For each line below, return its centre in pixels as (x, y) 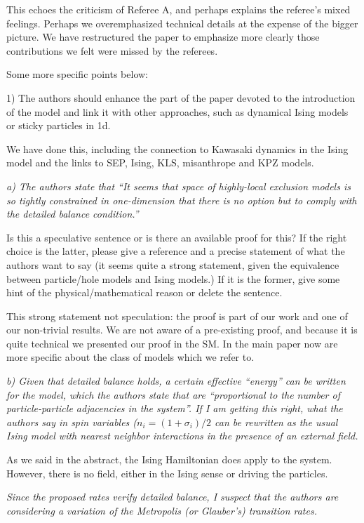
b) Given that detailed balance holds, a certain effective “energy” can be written (176, 381)
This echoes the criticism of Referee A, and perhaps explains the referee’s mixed (178, 9)
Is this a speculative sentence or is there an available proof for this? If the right (177, 237)
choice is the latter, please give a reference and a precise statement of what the (176, 251)
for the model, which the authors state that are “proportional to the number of (173, 394)
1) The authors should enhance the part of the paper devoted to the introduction (181, 97)
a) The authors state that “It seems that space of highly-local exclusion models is (178, 186)
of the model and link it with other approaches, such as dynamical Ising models (177, 111)
